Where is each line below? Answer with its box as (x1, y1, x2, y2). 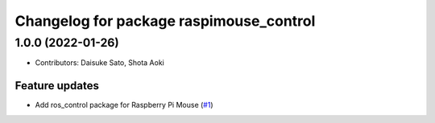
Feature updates (14, 79, 100, 92)
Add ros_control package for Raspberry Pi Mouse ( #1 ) (35, 100, 213, 110)
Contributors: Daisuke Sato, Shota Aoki (35, 58, 164, 68)
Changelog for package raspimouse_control (14, 12, 316, 30)
